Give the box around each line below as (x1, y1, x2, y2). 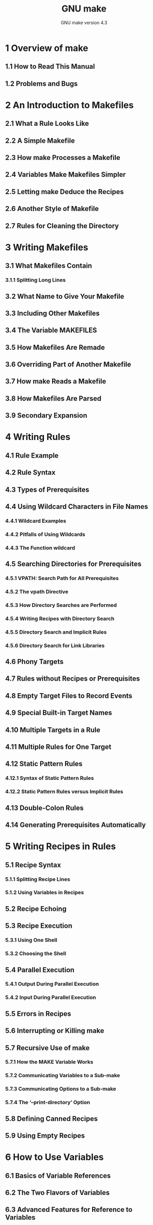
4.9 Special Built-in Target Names (5, 709, 112, 717)
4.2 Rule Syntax (5, 468, 56, 477)
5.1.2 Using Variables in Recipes (5, 889, 84, 896)
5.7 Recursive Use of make (5, 1044, 90, 1052)
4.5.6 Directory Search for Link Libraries (5, 642, 105, 649)
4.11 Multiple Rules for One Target (5, 743, 111, 751)
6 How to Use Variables (5, 1151, 104, 1163)
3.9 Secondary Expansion (5, 412, 87, 420)
